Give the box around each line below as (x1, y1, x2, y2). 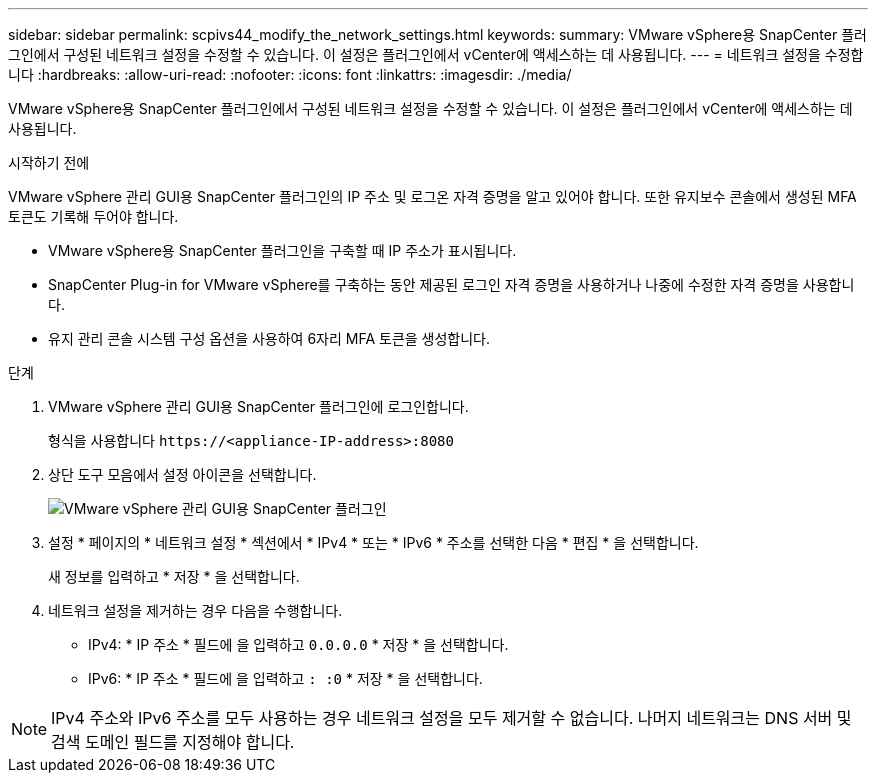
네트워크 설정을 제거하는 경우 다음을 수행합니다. (48, 602, 343, 619)
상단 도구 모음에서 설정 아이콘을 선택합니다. (48, 466, 317, 483)
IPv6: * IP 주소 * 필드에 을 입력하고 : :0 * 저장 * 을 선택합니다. (88, 670, 483, 687)
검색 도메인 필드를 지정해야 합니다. (51, 732, 295, 752)
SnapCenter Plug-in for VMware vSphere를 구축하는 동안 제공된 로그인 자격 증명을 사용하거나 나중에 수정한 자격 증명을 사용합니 (48, 276, 855, 293)
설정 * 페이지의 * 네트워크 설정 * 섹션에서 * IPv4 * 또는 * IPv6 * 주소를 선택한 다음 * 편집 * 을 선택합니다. (48, 534, 699, 551)
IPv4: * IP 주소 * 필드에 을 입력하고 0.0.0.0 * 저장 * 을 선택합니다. (88, 636, 509, 653)
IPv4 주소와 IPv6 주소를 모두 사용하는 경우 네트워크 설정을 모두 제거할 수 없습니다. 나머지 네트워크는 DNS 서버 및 (51, 708, 852, 728)
